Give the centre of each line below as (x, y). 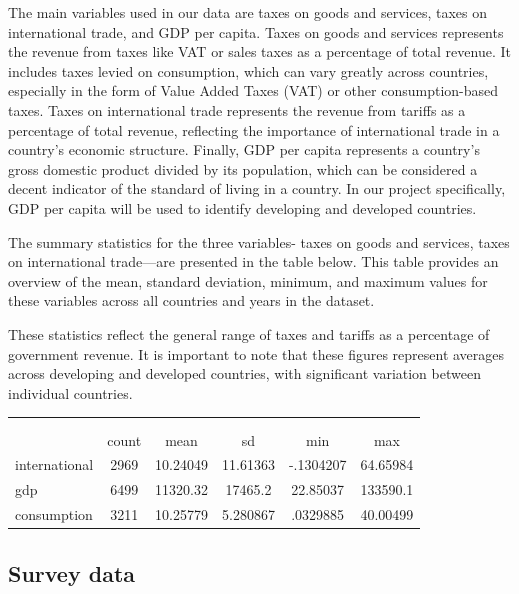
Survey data (72, 572)
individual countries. (70, 392)
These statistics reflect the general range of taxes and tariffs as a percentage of (249, 333)
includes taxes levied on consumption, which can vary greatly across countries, (248, 70)
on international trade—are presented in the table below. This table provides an (253, 261)
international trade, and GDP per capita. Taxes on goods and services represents (256, 31)
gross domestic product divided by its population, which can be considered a (243, 168)
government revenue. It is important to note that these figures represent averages (256, 353)
